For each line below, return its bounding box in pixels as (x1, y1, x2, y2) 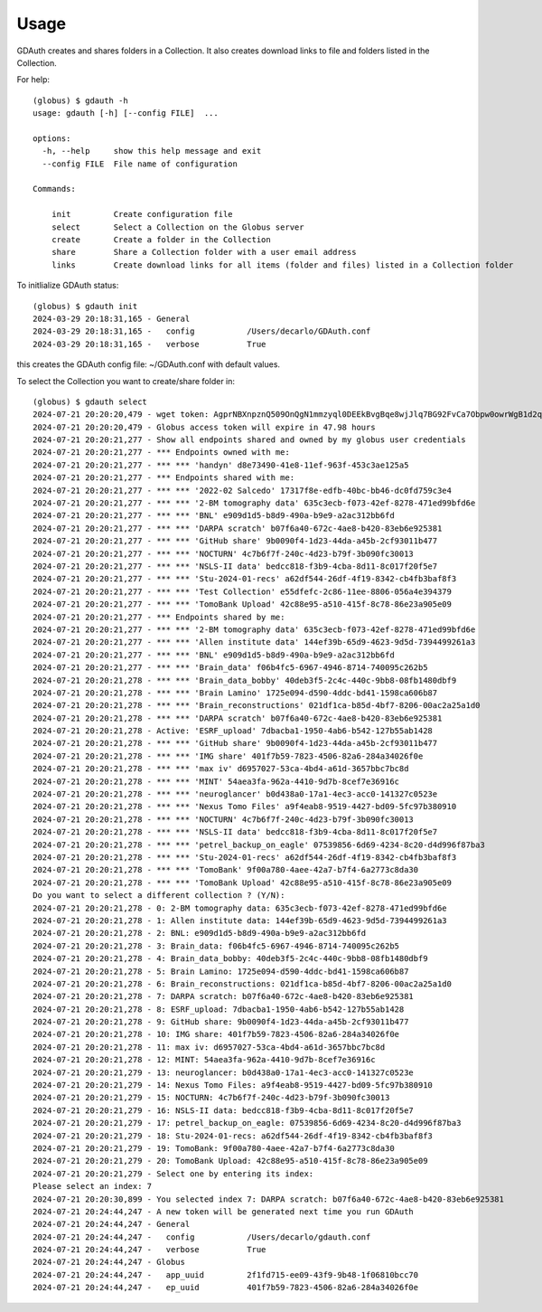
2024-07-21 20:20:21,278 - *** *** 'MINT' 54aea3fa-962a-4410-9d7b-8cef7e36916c (33, 776, 400, 787)
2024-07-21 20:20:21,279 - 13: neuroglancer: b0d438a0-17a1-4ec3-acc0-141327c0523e (33, 1067, 415, 1078)
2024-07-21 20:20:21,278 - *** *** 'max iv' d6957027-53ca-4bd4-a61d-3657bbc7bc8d (33, 764, 409, 774)
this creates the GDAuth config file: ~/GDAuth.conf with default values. (16, 359, 280, 370)
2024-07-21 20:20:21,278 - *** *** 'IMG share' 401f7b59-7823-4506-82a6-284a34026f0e (33, 750, 424, 761)
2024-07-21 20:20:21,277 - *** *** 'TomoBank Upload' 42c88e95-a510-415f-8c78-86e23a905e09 (33, 599, 452, 609)
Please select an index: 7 (33, 1181, 153, 1192)
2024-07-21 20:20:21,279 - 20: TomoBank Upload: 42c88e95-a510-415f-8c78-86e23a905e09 (33, 1156, 428, 1166)
